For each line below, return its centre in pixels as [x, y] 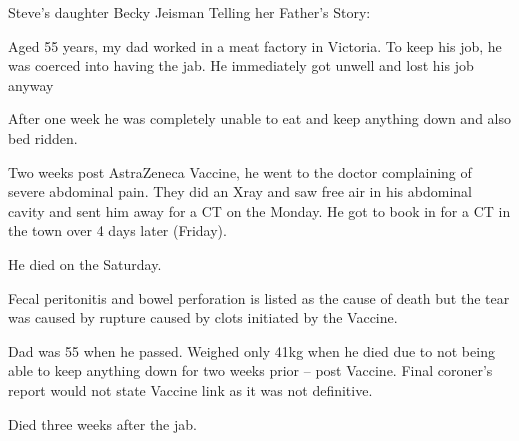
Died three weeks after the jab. [102, 423]
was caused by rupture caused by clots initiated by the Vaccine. [203, 317]
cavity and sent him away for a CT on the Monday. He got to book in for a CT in [259, 210]
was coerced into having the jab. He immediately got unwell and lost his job [241, 65]
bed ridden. [43, 137]
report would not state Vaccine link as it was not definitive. [190, 389]
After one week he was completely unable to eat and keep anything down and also [259, 118]
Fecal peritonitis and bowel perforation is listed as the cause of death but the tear [259, 297]
